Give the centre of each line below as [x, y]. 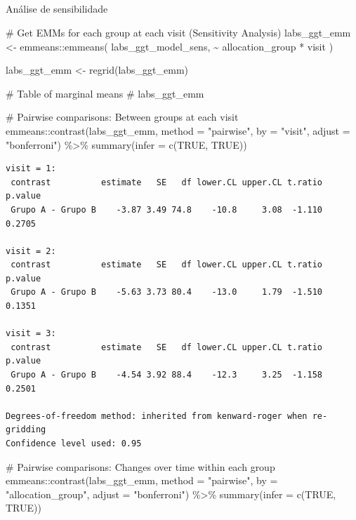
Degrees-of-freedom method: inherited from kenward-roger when [157, 416]
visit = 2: [31, 251]
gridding [26, 430]
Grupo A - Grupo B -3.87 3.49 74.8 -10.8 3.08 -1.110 [167, 209]
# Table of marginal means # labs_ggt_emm [105, 93]
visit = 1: [31, 169]
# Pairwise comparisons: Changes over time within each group [140, 466]
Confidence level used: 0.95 [74, 444]
